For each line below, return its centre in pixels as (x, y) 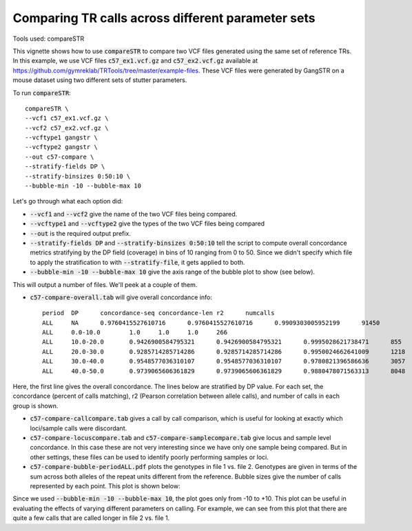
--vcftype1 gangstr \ (61, 138)
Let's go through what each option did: (68, 201)
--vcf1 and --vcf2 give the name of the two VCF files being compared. (134, 214)
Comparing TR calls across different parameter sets (164, 18)
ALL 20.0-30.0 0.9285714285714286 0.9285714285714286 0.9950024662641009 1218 (224, 351)
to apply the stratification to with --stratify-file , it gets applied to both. (137, 262)
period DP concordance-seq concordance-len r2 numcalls (158, 313)
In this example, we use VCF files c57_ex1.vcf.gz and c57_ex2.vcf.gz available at (135, 61)
